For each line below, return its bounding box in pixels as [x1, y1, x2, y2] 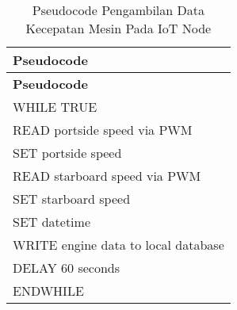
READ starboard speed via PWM [13, 166, 201, 185]
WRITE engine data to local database [13, 235, 224, 254]
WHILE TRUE [13, 98, 97, 116]
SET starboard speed [13, 189, 131, 208]
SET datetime [13, 212, 91, 231]
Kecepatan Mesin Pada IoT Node [25, 19, 212, 37]
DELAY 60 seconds [13, 258, 120, 277]
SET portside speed [13, 144, 122, 162]
